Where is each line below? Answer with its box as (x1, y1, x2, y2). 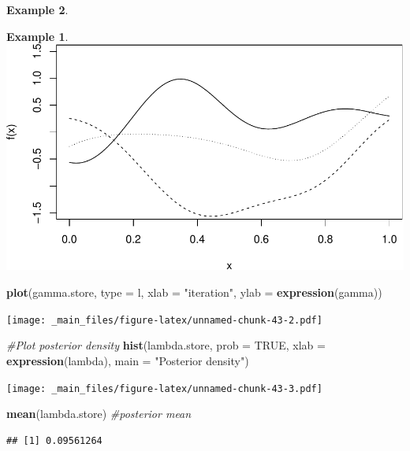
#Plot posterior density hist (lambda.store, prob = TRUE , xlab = (6, 337, 326, 353)
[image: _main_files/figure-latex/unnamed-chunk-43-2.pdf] (6, 314, 322, 326)
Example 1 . (6, 28, 69, 44)
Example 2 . (6, 2, 69, 17)
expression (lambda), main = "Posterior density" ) (6, 352, 249, 368)
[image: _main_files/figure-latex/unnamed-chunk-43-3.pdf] (6, 383, 322, 394)
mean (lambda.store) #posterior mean (6, 405, 192, 422)
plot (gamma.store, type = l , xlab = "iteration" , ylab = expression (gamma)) (6, 284, 382, 301)
